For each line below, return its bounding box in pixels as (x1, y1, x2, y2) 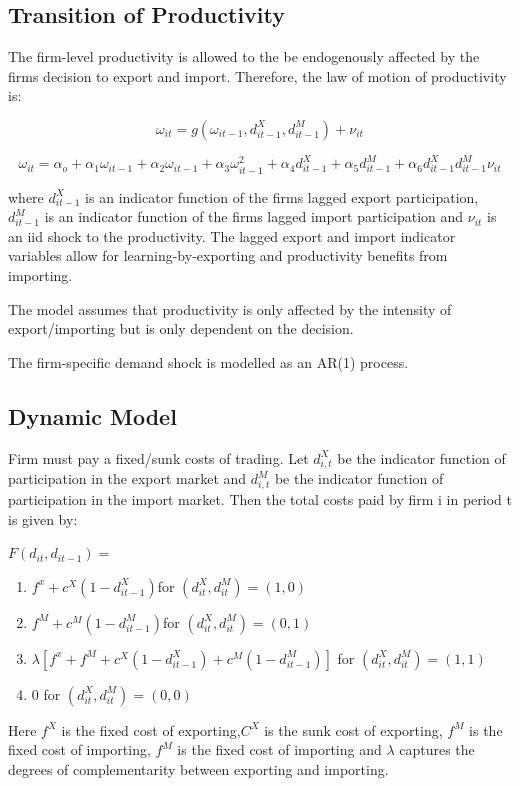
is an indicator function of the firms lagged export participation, (85, 186, 479, 207)
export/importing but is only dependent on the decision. (8, 318, 354, 339)
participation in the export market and (8, 468, 247, 489)
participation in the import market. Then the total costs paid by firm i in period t (8, 489, 512, 510)
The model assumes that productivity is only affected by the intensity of (8, 298, 452, 319)
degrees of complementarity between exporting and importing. (8, 759, 389, 780)
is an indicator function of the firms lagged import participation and (44, 206, 464, 227)
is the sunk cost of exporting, (264, 719, 443, 740)
